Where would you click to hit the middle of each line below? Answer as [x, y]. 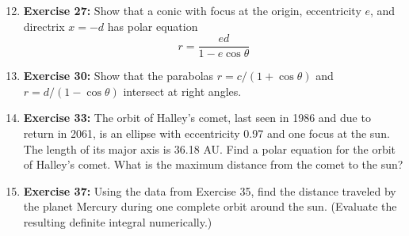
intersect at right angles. [182, 91]
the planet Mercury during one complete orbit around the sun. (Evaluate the [210, 206]
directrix [44, 26]
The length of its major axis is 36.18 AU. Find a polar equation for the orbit [210, 148]
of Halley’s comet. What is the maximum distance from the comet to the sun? [213, 164]
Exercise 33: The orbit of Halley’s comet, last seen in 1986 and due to [197, 118]
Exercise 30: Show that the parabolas [118, 76]
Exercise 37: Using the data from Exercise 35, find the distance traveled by [210, 190]
